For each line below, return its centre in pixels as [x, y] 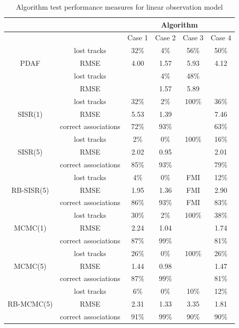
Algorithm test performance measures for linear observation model [119, 7]
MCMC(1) [30, 228]
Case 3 [193, 37]
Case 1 [138, 37]
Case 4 [221, 37]
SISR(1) [30, 113]
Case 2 [166, 37]
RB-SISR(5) [30, 190]
